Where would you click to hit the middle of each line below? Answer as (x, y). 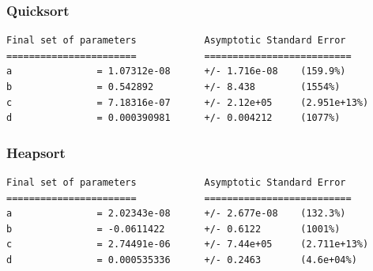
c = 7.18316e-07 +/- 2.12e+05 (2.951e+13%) (188, 102)
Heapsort (36, 152)
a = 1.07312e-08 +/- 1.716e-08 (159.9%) (176, 72)
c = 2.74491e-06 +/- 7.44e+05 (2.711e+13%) (188, 245)
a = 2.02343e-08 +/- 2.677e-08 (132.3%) (176, 214)
